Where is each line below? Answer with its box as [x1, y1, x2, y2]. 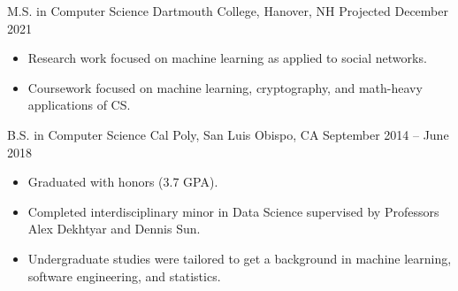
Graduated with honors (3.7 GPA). [27, 172, 218, 191]
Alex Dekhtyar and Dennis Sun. [27, 219, 201, 238]
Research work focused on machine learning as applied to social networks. [27, 49, 427, 67]
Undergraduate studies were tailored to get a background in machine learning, [27, 249, 452, 267]
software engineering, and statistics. [27, 266, 221, 285]
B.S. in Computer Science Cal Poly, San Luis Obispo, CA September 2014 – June [7, 125, 449, 143]
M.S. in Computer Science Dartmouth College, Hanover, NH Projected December [7, 2, 448, 19]
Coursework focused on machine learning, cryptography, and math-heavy [27, 78, 423, 96]
